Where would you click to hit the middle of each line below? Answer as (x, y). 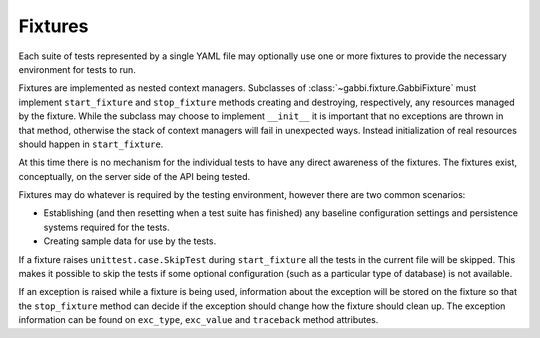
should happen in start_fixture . (91, 144)
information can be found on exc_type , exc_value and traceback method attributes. (198, 320)
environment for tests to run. (77, 69)
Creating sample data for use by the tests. (130, 241)
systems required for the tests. (106, 227)
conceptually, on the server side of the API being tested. (134, 176)
